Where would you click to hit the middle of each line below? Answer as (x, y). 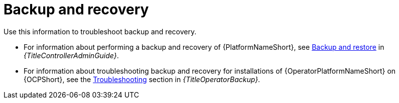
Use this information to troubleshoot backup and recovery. (100, 31)
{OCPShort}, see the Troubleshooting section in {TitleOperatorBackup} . (142, 79)
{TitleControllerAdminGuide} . (71, 55)
